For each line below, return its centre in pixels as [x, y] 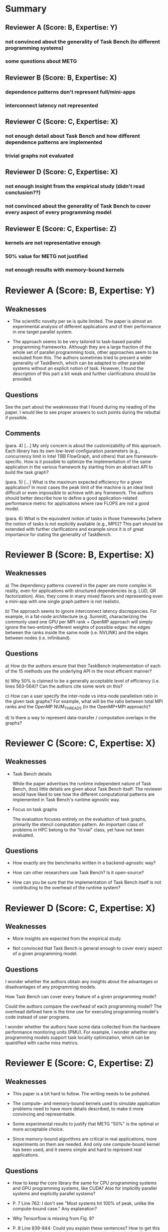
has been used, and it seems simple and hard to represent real [77, 1150]
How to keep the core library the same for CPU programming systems [85, 1183]
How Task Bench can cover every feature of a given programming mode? [81, 997]
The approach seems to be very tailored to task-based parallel [77, 342]
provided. [22, 379]
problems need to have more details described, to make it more [78, 1109]
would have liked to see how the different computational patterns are [83, 794]
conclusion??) [23, 193]
